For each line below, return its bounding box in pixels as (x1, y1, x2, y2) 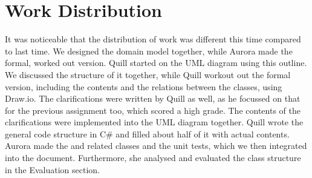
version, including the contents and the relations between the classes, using (5, 80, 282, 93)
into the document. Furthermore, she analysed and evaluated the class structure (5, 151, 301, 164)
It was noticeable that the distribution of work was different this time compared (5, 33, 301, 45)
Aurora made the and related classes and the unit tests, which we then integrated (5, 139, 307, 152)
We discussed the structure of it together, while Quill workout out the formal (5, 68, 291, 81)
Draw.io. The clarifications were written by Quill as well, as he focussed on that (5, 92, 301, 105)
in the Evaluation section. (5, 163, 100, 176)
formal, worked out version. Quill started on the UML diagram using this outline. (5, 56, 307, 69)
